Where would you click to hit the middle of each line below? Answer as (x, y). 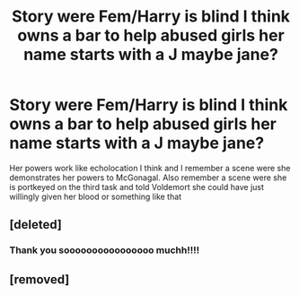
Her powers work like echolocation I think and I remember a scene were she (150, 168)
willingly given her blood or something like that (96, 196)
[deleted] (36, 225)
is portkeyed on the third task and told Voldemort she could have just (137, 187)
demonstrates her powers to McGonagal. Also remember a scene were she (148, 178)
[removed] (40, 279)
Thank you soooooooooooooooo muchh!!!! (105, 250)
